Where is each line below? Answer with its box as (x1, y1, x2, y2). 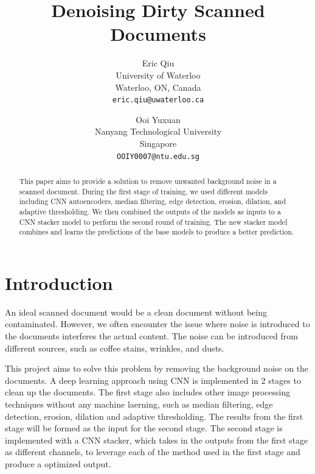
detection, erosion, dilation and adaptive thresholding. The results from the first (5, 409, 303, 422)
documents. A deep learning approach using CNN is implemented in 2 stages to (5, 373, 301, 386)
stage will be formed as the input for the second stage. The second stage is (5, 422, 283, 434)
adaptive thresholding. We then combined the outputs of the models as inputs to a (19, 206, 281, 216)
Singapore (139, 136, 177, 149)
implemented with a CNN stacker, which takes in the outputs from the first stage (5, 433, 308, 446)
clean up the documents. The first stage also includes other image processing (5, 386, 291, 398)
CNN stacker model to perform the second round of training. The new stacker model (19, 216, 288, 227)
